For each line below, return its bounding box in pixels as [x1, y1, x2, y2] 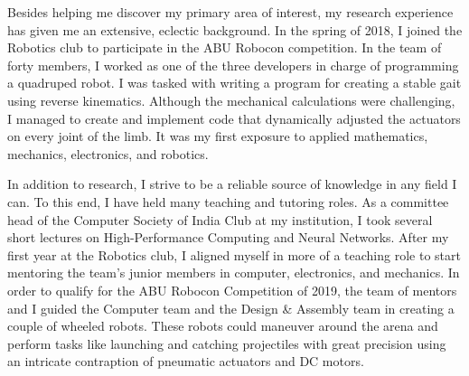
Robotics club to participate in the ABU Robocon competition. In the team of [7, 38, 442, 57]
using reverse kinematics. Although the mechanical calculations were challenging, [7, 90, 455, 109]
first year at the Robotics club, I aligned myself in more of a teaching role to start [7, 245, 461, 264]
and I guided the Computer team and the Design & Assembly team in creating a [7, 298, 455, 317]
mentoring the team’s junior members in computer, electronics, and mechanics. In [7, 263, 460, 282]
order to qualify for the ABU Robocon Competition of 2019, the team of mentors [7, 280, 457, 299]
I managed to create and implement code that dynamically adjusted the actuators [7, 108, 461, 127]
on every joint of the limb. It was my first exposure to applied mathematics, [7, 127, 428, 146]
